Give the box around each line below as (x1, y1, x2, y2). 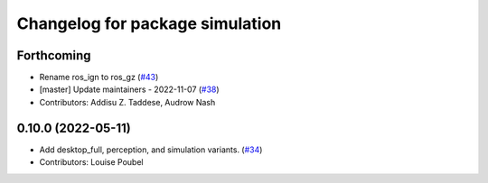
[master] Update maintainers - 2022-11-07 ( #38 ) (39, 84, 221, 95)
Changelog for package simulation (16, 14, 282, 33)
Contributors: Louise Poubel (39, 157, 144, 168)
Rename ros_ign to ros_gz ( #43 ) (39, 72, 159, 83)
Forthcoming (16, 48, 91, 63)
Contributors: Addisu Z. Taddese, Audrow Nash (39, 96, 216, 107)
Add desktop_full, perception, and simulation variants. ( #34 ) (39, 144, 263, 155)
